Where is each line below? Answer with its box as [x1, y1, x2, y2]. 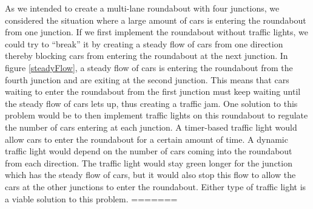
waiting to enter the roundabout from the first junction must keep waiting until [5, 85, 301, 98]
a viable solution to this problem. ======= [5, 192, 178, 205]
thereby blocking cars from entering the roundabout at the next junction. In [5, 49, 288, 62]
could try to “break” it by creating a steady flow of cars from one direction [5, 37, 283, 50]
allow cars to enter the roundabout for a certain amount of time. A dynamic [5, 132, 288, 145]
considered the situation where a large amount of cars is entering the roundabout [5, 13, 306, 26]
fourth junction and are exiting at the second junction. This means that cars [5, 73, 289, 86]
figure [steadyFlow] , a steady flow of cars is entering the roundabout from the [5, 61, 293, 74]
